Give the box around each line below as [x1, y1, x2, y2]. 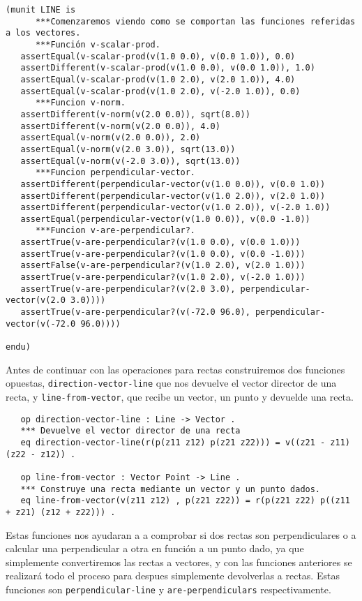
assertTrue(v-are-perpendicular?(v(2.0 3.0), [20, 283, 236, 294]
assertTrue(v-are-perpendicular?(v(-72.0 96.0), [20, 307, 250, 318]
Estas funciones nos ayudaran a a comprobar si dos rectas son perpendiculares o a [6, 527, 356, 542]
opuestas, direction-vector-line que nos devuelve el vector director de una [6, 376, 337, 390]
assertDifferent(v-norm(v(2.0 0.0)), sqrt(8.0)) [20, 109, 250, 119]
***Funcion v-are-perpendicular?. [35, 225, 196, 236]
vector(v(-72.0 [6, 318, 76, 329]
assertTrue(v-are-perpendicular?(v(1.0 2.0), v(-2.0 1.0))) [20, 272, 306, 283]
